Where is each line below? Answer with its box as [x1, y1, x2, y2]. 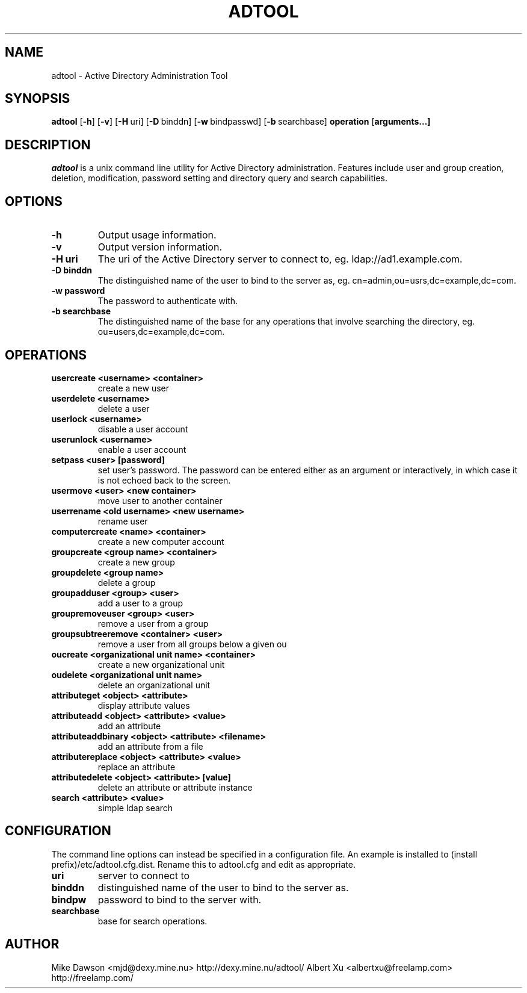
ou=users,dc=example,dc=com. [97, 326, 225, 337]
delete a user [97, 403, 150, 414]
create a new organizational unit [97, 659, 225, 670]
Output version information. [97, 241, 223, 254]
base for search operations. [97, 915, 208, 926]
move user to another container [97, 495, 223, 506]
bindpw [51, 893, 87, 906]
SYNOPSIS [5, 91, 70, 107]
